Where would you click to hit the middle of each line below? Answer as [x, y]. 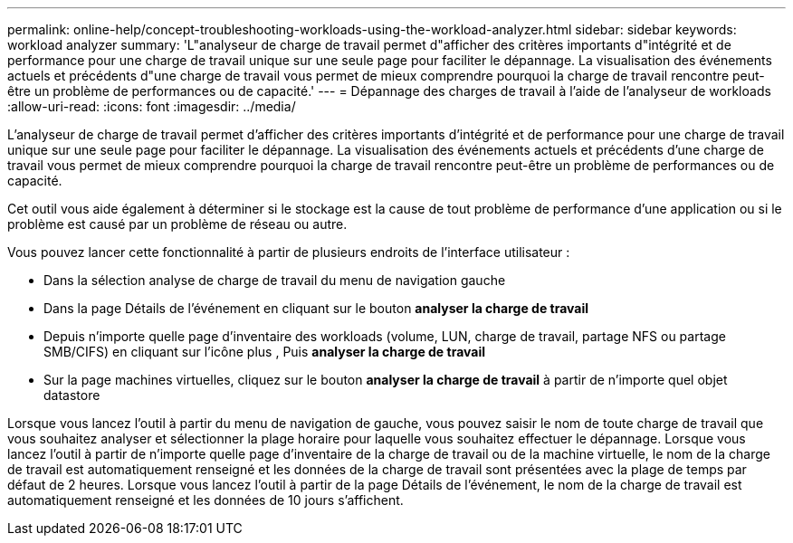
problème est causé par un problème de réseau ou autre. [177, 224]
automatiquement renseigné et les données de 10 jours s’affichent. [205, 500]
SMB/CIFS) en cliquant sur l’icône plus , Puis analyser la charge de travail [265, 352]
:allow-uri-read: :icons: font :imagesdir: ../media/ [152, 106]
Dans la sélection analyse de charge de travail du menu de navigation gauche [275, 280]
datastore [72, 395]
